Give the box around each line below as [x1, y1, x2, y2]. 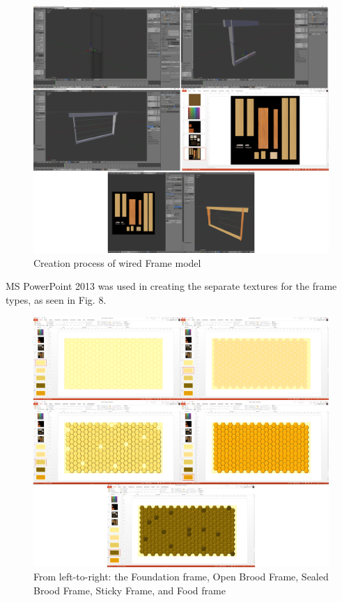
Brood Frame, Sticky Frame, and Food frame [33, 582, 226, 597]
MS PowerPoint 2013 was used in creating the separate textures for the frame [6, 279, 337, 293]
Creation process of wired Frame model [33, 255, 201, 270]
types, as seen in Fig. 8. [6, 293, 107, 307]
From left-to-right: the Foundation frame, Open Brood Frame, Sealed [33, 569, 329, 584]
